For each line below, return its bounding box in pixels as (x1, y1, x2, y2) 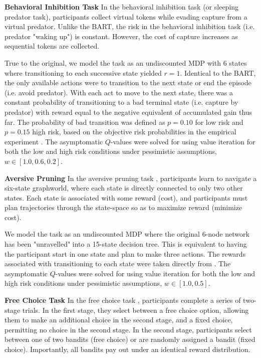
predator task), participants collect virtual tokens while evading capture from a (5, 11, 247, 22)
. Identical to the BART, (180, 67, 256, 78)
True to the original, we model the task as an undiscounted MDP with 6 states (5, 57, 247, 68)
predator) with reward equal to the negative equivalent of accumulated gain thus (5, 106, 252, 117)
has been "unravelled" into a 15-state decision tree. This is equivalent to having (5, 239, 247, 249)
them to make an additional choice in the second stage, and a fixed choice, (5, 314, 233, 325)
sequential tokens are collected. (5, 41, 100, 51)
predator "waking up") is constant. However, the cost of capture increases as (5, 31, 238, 41)
